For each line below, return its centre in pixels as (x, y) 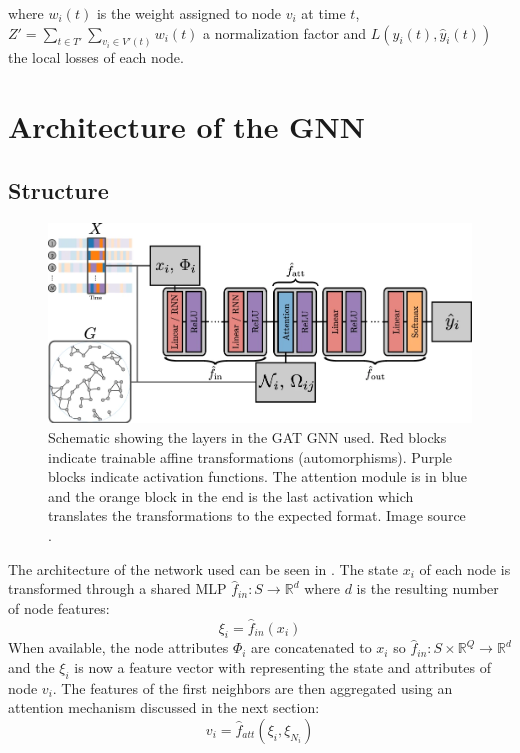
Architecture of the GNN (186, 126)
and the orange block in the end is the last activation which (231, 495)
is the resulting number (427, 588)
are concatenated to (311, 647)
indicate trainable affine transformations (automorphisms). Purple (250, 456)
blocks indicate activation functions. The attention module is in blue (258, 476)
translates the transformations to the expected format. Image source (257, 515)
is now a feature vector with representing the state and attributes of (282, 666)
